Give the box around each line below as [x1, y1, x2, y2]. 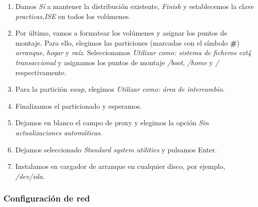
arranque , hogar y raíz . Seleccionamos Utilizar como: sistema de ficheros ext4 [15, 47, 251, 58]
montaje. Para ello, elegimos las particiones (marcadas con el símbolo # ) [15, 37, 240, 48]
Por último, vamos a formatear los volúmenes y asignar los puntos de [15, 28, 227, 38]
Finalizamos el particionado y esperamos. [15, 100, 142, 111]
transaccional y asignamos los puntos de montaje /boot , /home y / [15, 57, 219, 67]
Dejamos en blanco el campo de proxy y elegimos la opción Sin [15, 117, 209, 128]
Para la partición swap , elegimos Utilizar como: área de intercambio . [15, 84, 225, 94]
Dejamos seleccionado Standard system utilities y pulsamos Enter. [15, 144, 217, 154]
